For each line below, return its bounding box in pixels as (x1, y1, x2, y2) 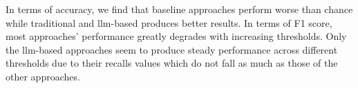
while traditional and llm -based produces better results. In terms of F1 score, (6, 15, 332, 30)
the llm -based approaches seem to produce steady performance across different (6, 42, 338, 56)
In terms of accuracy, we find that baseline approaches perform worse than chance (6, 2, 353, 16)
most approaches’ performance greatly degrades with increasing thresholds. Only (6, 29, 347, 43)
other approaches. (6, 69, 80, 83)
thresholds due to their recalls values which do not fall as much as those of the (6, 56, 338, 70)
